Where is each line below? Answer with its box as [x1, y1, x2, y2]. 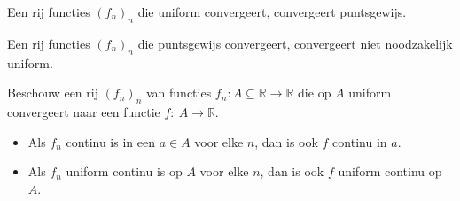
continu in [332, 132, 387, 151]
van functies [145, 83, 212, 102]
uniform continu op [338, 162, 442, 181]
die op [298, 83, 331, 102]
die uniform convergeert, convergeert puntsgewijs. [137, 3, 407, 20]
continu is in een [66, 132, 155, 151]
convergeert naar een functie [7, 102, 160, 120]
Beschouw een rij [7, 83, 98, 102]
